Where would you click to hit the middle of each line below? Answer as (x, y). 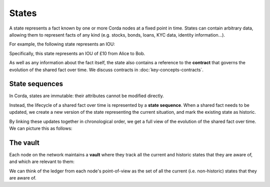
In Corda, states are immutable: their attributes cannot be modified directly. (87, 96)
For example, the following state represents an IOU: (62, 44)
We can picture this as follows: (41, 128)
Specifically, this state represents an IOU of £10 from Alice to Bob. (77, 53)
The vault (24, 143)
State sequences (36, 84)
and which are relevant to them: (42, 162)
